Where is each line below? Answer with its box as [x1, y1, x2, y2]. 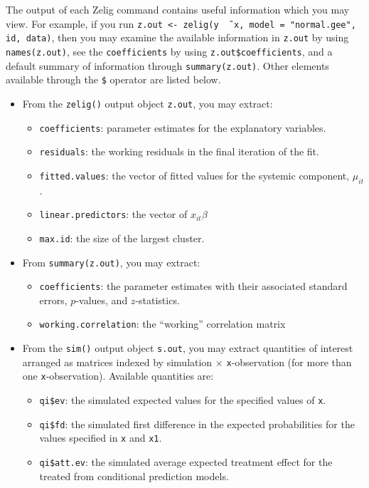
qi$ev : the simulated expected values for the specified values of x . [39, 393, 326, 407]
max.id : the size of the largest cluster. [39, 230, 205, 245]
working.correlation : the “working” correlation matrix [39, 316, 286, 331]
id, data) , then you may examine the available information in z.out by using [6, 30, 349, 45]
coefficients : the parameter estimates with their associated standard [39, 279, 348, 294]
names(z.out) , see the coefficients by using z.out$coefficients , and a [6, 43, 333, 58]
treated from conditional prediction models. [39, 468, 229, 483]
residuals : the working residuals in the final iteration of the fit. [39, 144, 319, 159]
